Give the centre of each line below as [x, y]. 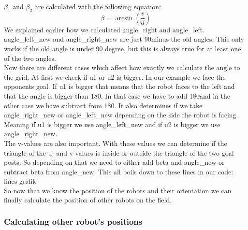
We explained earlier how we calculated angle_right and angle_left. [104, 29]
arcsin [124, 18]
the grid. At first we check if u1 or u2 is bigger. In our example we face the [115, 77]
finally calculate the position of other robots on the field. [88, 200]
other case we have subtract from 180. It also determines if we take [103, 105]
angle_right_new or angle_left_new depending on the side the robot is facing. [121, 115]
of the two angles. [30, 58]
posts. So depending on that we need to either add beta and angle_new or [114, 162]
